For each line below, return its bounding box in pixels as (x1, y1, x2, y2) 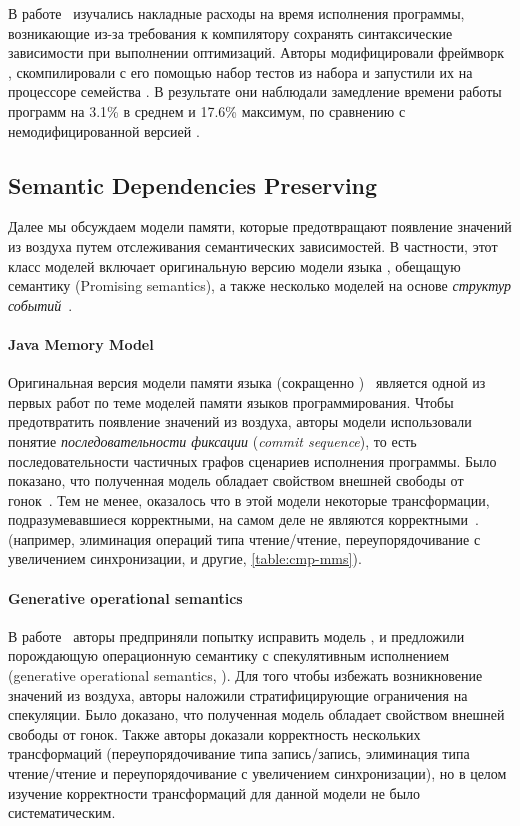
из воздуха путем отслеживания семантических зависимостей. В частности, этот (8, 235, 498, 256)
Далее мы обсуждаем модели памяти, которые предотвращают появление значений (8, 216, 512, 237)
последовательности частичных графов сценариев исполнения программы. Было (8, 450, 497, 471)
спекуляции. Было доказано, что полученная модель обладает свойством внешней (8, 704, 505, 725)
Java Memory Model (8, 333, 154, 354)
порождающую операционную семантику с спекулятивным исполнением (8, 645, 450, 666)
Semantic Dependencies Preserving (8, 169, 378, 200)
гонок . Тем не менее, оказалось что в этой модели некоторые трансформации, (8, 489, 490, 510)
